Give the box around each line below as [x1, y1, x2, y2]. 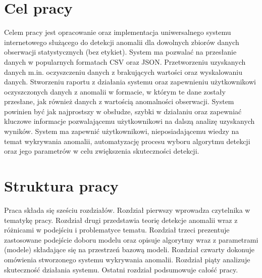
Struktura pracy [4, 175, 119, 196]
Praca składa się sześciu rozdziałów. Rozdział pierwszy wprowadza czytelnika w [4, 204, 250, 215]
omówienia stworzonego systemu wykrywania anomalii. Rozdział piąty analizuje [4, 254, 250, 264]
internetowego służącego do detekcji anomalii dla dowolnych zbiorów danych [4, 36, 239, 47]
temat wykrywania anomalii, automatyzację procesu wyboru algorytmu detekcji [4, 135, 250, 146]
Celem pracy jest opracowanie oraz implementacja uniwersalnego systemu [4, 27, 231, 37]
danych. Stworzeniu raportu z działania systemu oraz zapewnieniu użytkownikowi [4, 76, 256, 87]
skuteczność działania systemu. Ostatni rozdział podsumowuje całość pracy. [4, 264, 238, 274]
